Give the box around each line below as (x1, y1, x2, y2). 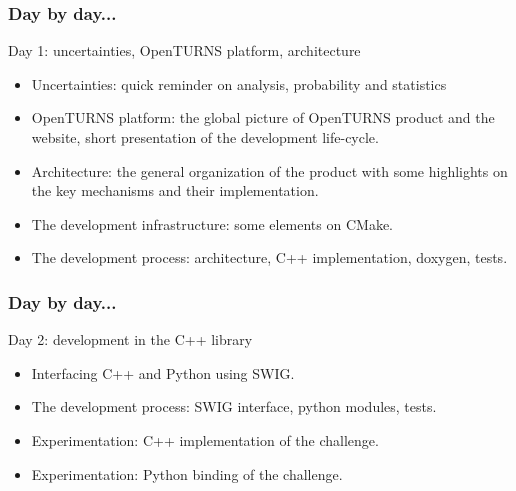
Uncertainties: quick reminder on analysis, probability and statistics (31, 73, 447, 94)
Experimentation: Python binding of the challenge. (31, 463, 343, 484)
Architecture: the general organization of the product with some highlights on (31, 160, 508, 181)
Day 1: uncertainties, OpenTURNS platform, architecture (8, 40, 361, 61)
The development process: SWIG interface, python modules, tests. (31, 396, 437, 417)
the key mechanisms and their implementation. (31, 180, 319, 201)
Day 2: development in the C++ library (8, 329, 253, 350)
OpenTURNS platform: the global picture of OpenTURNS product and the (31, 107, 495, 128)
